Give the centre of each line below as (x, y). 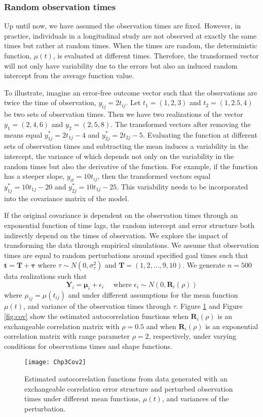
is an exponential (232, 326)
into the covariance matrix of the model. (67, 198)
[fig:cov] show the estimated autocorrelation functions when (96, 316)
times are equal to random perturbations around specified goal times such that (126, 255)
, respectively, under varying (193, 336)
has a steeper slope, (34, 176)
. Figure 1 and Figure (209, 306)
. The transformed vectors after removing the (181, 124)
